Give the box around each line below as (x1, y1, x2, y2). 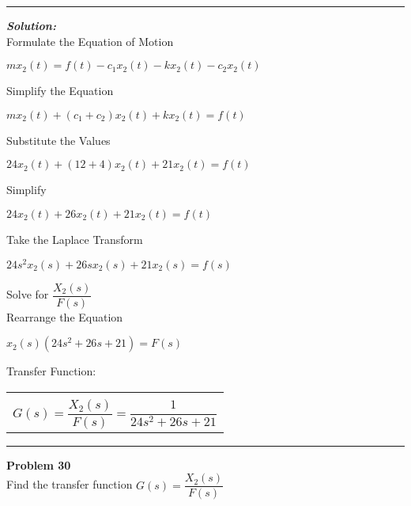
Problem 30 (6, 456, 71, 473)
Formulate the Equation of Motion (6, 32, 174, 49)
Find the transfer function (6, 476, 133, 493)
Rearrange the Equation (6, 308, 123, 325)
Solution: (6, 17, 56, 33)
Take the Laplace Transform (6, 230, 143, 247)
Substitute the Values (6, 131, 111, 148)
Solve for (6, 286, 49, 302)
